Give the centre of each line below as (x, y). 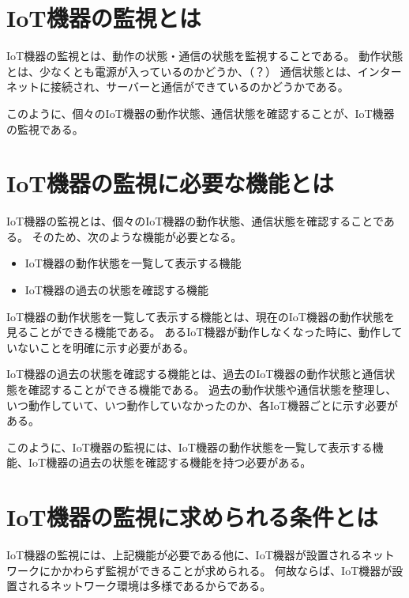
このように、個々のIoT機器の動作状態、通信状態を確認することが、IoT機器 (201, 113)
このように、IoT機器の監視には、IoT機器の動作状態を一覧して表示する (189, 447)
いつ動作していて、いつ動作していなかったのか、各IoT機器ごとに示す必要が (202, 405)
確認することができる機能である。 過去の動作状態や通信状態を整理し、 (212, 389)
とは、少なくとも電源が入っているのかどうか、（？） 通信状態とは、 (182, 71)
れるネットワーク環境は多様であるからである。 (150, 586)
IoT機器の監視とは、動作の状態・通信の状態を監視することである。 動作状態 (205, 56)
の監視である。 (45, 129)
